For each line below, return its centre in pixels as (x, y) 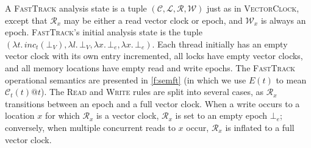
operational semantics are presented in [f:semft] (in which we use (126, 79)
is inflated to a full (260, 127)
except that (26, 20)
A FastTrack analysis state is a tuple (76, 8)
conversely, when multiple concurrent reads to (90, 127)
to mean (291, 79)
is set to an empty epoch (221, 115)
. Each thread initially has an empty (220, 44)
